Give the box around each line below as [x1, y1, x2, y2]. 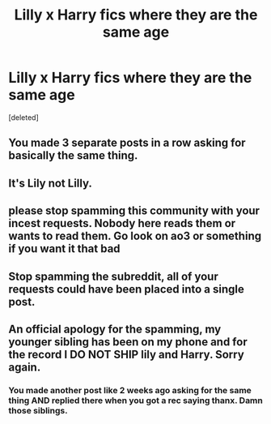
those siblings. [8, 405, 68, 416]
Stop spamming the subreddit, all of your [8, 269, 218, 283]
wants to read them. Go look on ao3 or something [8, 229, 261, 243]
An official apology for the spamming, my [8, 322, 222, 336]
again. [8, 360, 41, 374]
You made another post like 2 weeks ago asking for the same [8, 384, 252, 396]
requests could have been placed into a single [8, 282, 244, 296]
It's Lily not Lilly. [8, 176, 93, 190]
